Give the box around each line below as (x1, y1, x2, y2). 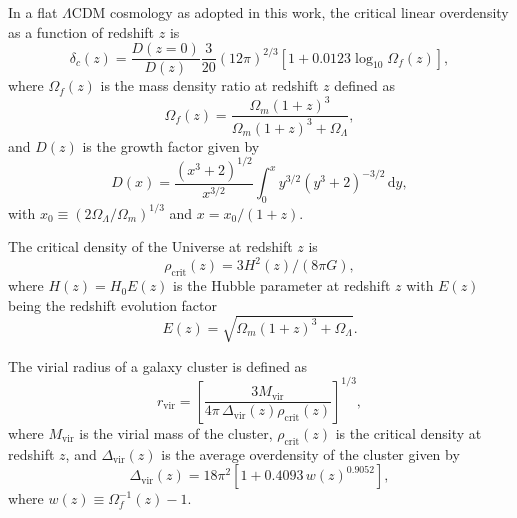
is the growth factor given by (82, 135, 260, 156)
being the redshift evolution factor (8, 294, 218, 315)
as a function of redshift (8, 21, 155, 42)
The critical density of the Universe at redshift (8, 236, 293, 257)
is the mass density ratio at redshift (100, 75, 319, 96)
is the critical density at (335, 422, 482, 443)
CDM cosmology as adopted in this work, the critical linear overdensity (71, 2, 509, 22)
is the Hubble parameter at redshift (173, 275, 391, 296)
